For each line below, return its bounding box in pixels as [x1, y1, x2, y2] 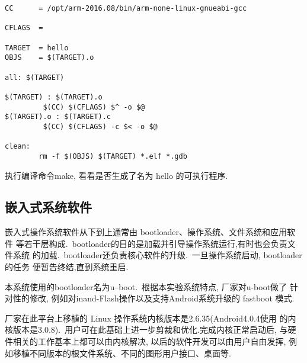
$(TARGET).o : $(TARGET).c [5, 113, 111, 121]
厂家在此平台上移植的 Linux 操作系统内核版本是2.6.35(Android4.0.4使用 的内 [5, 311, 296, 324]
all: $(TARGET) [5, 73, 65, 82]
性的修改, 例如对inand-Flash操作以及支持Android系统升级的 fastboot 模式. [12, 292, 295, 304]
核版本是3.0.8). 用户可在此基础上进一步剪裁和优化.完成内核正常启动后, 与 [5, 323, 288, 336]
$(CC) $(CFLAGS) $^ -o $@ [43, 102, 145, 111]
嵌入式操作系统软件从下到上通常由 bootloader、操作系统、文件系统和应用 [5, 226, 287, 238]
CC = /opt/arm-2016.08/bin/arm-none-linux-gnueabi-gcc [5, 4, 247, 12]
